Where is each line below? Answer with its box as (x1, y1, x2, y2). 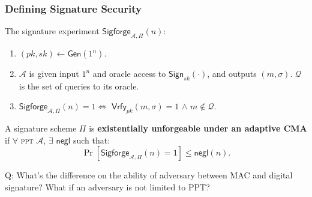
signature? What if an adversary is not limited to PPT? (5, 180, 210, 193)
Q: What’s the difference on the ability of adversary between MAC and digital (5, 169, 293, 181)
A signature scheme (5, 122, 77, 135)
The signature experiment (5, 25, 100, 37)
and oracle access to (92, 67, 166, 80)
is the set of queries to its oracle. (19, 79, 139, 92)
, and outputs (207, 67, 257, 80)
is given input (29, 67, 79, 80)
